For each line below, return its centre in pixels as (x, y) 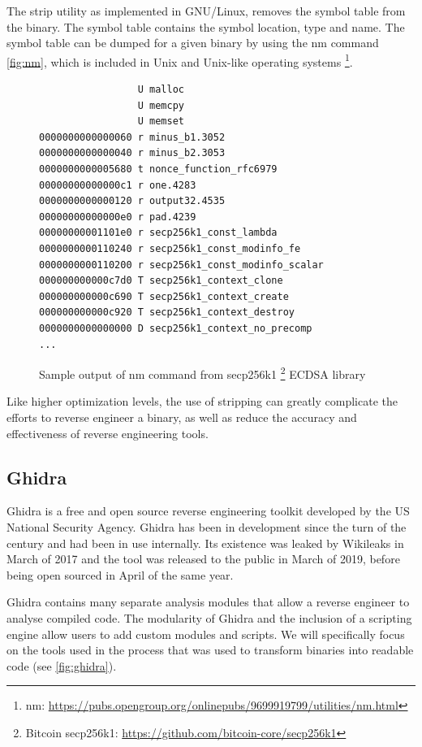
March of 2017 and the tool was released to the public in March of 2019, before (203, 559)
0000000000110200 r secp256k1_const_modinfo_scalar (181, 265)
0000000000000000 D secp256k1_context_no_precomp (176, 328)
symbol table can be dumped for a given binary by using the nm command (193, 43)
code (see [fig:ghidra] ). (62, 665)
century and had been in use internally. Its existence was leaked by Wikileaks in (205, 543)
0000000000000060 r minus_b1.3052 (132, 137)
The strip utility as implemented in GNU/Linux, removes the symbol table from (206, 11)
